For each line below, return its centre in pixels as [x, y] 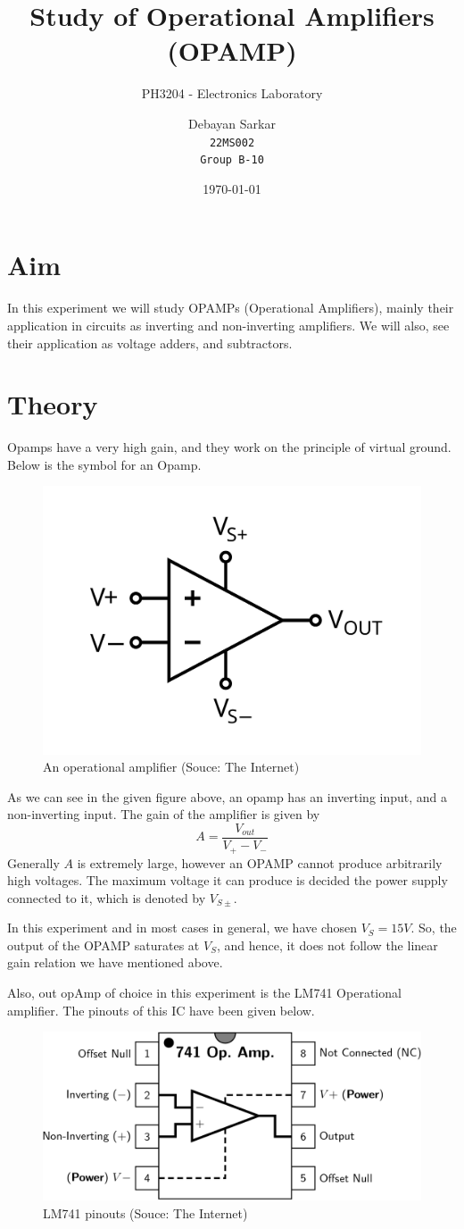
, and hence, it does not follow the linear [327, 945]
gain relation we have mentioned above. [115, 962]
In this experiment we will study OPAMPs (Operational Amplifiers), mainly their [231, 308]
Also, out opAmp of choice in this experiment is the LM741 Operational [204, 993]
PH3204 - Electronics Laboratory [232, 93]
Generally [33, 862]
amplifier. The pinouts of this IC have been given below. [161, 1010]
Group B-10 [232, 160]
